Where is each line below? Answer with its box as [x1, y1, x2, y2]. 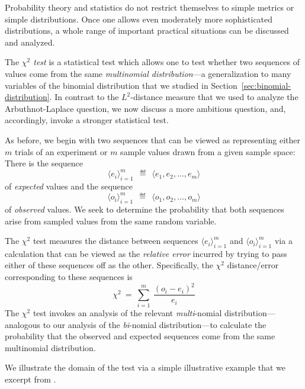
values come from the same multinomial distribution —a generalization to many [5, 67, 291, 79]
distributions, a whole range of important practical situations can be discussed [5, 24, 289, 37]
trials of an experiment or [14, 145, 108, 157]
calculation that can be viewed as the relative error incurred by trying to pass [5, 247, 287, 259]
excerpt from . [5, 372, 56, 385]
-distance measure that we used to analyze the [130, 91, 298, 103]
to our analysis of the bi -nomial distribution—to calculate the [43, 318, 267, 330]
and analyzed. [5, 36, 55, 48]
